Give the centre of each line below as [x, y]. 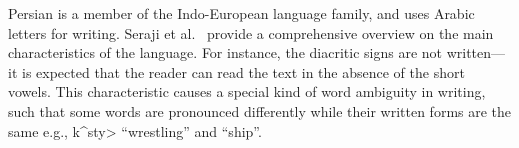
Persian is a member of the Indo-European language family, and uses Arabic [241, 13]
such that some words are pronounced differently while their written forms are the [260, 110]
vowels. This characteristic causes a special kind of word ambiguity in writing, [247, 91]
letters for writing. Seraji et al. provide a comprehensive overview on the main [251, 32]
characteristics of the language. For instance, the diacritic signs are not [225, 52]
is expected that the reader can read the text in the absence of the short [243, 71]
